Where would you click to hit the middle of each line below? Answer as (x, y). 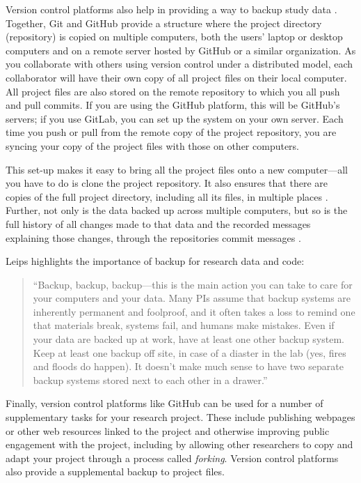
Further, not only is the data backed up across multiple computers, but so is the (177, 210)
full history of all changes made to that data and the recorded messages (158, 223)
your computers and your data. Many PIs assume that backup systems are (192, 298)
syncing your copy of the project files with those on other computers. (153, 145)
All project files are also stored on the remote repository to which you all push (173, 91)
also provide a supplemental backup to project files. (115, 472)
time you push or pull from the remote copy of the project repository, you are (171, 132)
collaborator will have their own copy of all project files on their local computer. (176, 77)
